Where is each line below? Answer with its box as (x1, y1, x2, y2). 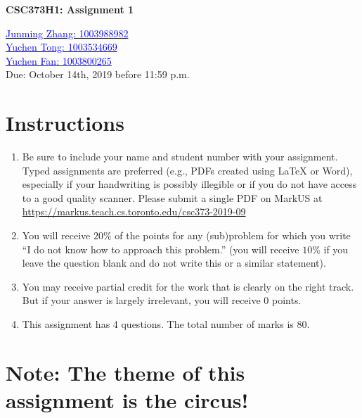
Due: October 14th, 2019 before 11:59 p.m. (6, 67, 190, 82)
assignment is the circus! (6, 386, 249, 414)
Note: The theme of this (6, 357, 245, 386)
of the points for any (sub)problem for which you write (115, 228, 351, 243)
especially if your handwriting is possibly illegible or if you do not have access (22, 177, 357, 191)
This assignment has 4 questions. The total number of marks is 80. (22, 317, 310, 331)
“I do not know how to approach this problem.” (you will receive (22, 241, 299, 256)
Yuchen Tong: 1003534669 (6, 39, 117, 54)
